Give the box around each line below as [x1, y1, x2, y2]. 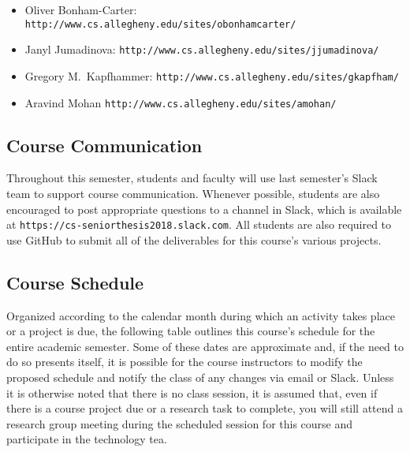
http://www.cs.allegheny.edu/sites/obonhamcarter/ [24, 18, 296, 30]
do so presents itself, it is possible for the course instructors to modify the [6, 353, 363, 370]
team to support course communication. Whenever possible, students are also [6, 185, 380, 202]
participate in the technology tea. [6, 431, 167, 447]
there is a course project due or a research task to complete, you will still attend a [6, 400, 404, 417]
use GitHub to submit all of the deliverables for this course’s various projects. [6, 231, 382, 248]
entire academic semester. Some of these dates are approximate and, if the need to [6, 338, 404, 354]
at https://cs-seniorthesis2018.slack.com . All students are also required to [6, 216, 392, 233]
